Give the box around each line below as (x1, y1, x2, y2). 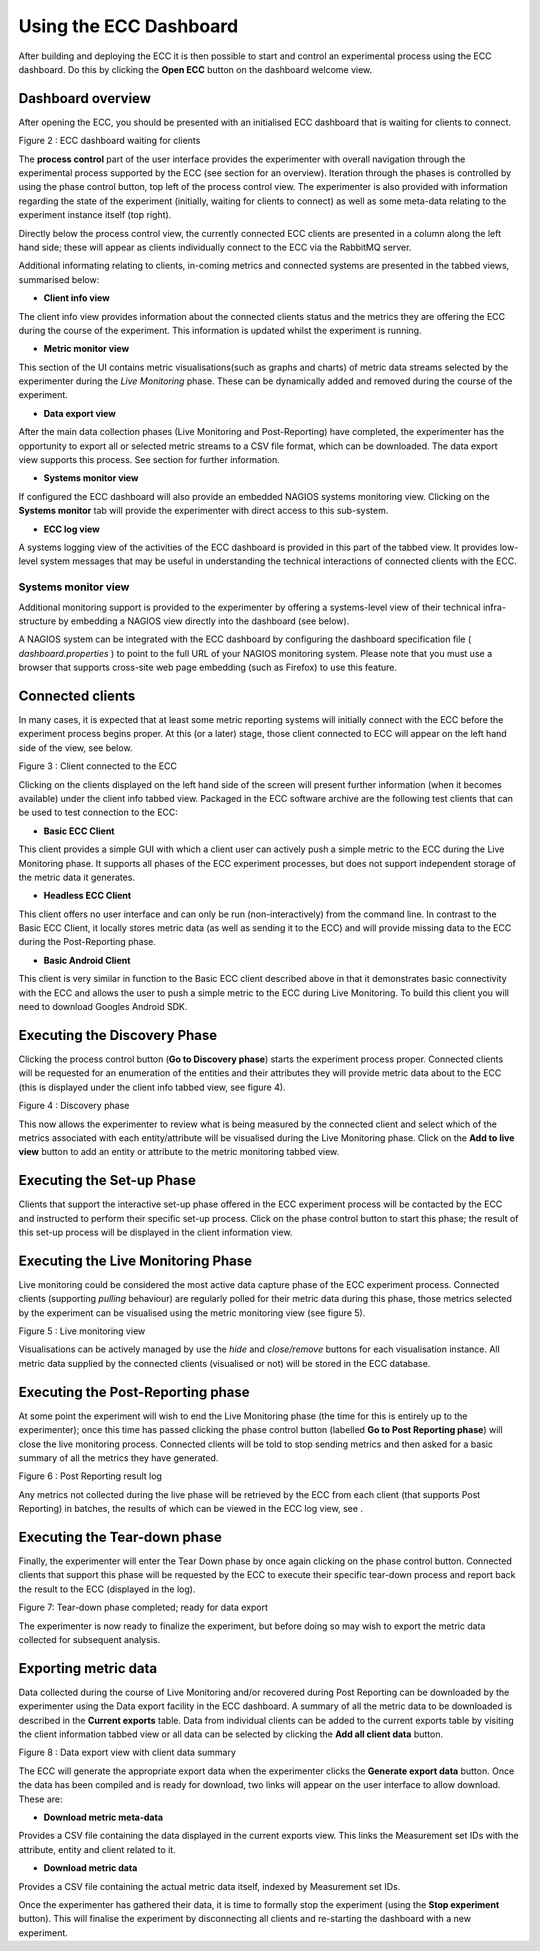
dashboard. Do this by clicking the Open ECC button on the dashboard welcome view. (18, 63, 373, 75)
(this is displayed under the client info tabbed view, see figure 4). (18, 1081, 286, 1093)
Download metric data (43, 1862, 138, 1874)
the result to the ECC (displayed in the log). (18, 1583, 196, 1595)
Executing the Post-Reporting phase (18, 1383, 250, 1400)
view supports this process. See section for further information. (18, 454, 280, 466)
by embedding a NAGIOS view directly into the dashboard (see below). (58, 615, 350, 627)
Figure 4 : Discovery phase (18, 1100, 130, 1112)
